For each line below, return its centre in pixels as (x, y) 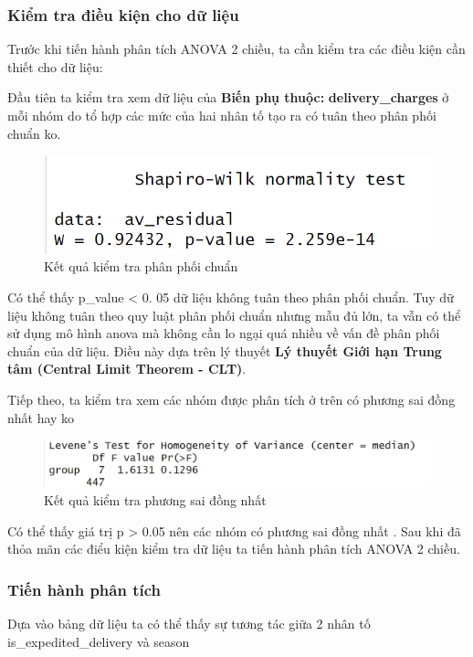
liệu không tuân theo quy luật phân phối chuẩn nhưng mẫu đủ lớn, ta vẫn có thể (234, 315)
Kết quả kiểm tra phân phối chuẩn (141, 266)
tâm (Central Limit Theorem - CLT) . (127, 369)
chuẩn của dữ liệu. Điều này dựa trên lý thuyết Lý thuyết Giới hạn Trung (225, 350)
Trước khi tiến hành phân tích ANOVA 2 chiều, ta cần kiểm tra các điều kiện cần (236, 49)
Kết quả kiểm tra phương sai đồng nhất (155, 499)
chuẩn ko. (34, 133)
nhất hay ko (41, 417)
